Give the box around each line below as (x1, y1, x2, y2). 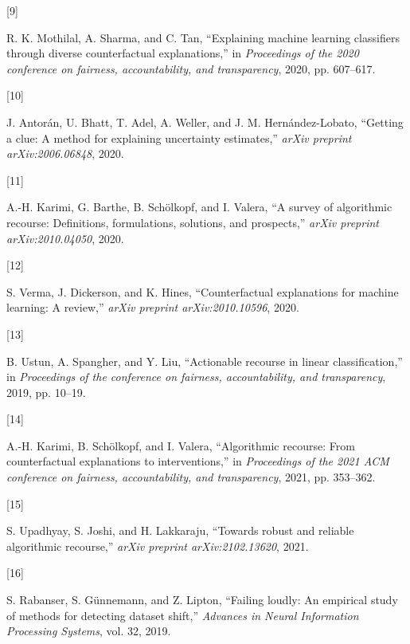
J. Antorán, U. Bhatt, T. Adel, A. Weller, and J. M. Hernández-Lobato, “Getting (6, 113, 404, 130)
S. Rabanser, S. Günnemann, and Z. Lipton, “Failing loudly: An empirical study (6, 591, 398, 608)
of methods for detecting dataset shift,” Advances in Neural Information (6, 607, 359, 623)
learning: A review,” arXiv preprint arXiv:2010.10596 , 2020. (6, 299, 299, 316)
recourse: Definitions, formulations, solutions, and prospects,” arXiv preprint (6, 214, 379, 230)
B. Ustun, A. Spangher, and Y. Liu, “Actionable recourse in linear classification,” (6, 352, 403, 369)
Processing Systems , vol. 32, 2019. (6, 622, 171, 639)
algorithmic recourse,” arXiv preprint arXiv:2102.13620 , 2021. (6, 537, 309, 554)
